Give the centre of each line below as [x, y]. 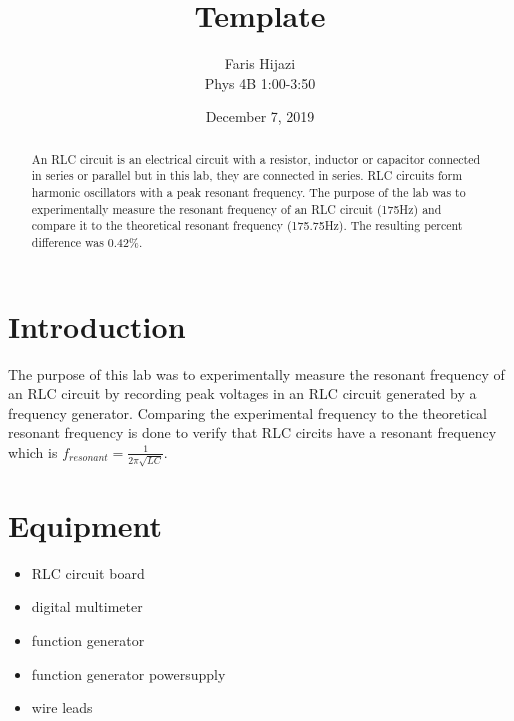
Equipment [85, 524]
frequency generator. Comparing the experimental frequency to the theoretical [248, 412]
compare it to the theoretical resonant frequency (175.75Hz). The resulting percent [247, 225]
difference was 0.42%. [87, 241]
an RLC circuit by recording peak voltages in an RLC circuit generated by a [242, 393]
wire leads [62, 707]
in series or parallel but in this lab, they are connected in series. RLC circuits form [247, 175]
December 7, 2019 [260, 116]
